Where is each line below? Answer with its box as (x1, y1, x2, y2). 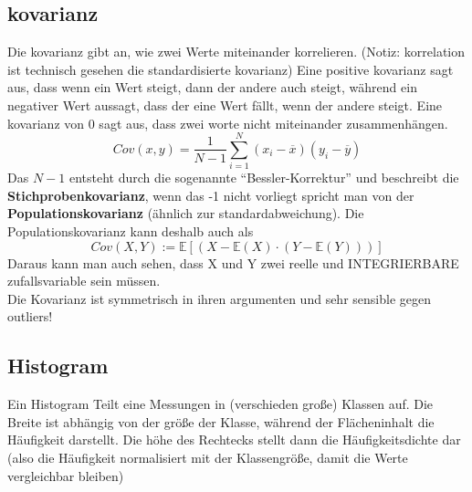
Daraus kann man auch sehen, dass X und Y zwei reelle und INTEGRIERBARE (7, 253, 459, 272)
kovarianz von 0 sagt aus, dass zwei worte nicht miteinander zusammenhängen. (7, 113, 448, 132)
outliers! (7, 307, 53, 326)
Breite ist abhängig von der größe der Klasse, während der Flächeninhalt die (7, 412, 435, 431)
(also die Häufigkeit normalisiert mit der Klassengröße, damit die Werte (7, 448, 408, 467)
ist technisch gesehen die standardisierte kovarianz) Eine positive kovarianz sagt (7, 59, 454, 79)
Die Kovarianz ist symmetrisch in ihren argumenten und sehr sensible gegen (7, 288, 431, 308)
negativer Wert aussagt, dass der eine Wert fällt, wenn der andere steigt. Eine (7, 95, 443, 114)
